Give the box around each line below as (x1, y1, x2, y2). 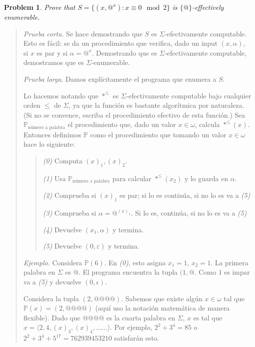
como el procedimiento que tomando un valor (90, 129, 227, 139)
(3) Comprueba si (43, 208, 96, 218)
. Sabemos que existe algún (121, 293, 203, 303)
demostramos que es (23, 57, 84, 67)
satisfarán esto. (114, 333, 159, 343)
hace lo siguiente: (23, 139, 75, 149)
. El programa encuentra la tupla (78, 267, 178, 277)
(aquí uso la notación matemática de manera (95, 303, 230, 313)
